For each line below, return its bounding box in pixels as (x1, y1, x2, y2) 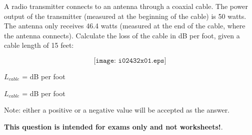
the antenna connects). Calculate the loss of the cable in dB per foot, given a (4, 30, 240, 40)
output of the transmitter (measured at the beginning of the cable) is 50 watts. (4, 10, 246, 21)
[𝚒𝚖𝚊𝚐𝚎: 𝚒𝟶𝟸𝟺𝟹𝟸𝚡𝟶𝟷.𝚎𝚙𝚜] (93, 57, 166, 64)
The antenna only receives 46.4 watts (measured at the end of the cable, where (4, 20, 245, 31)
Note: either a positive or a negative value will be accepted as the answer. (4, 105, 230, 115)
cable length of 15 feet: (4, 40, 74, 50)
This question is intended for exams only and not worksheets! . (4, 121, 223, 132)
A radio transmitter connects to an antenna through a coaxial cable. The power (4, 1, 248, 11)
